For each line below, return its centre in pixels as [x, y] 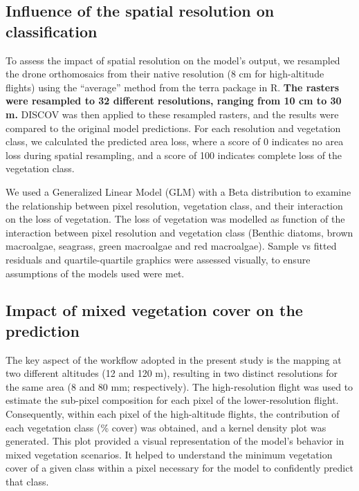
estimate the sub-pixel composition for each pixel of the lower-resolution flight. [172, 400]
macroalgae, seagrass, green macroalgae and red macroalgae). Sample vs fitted [171, 246]
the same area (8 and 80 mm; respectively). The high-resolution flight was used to [179, 386]
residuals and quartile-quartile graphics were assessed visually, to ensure [158, 259]
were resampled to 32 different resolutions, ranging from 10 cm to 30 [174, 101]
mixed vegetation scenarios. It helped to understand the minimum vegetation [169, 454]
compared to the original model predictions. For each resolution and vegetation [173, 128]
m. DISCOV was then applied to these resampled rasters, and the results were [172, 114]
